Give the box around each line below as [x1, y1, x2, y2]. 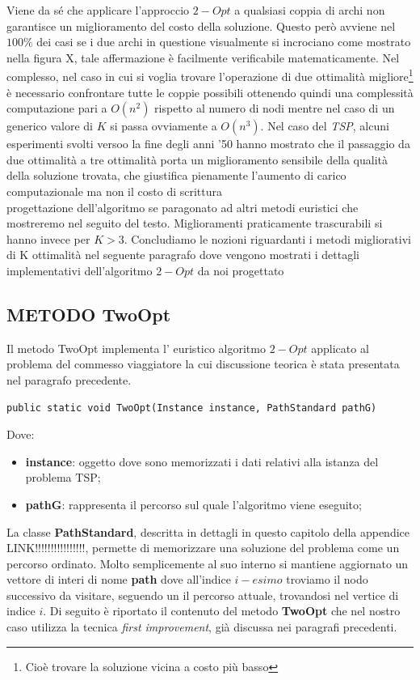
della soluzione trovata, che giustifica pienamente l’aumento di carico [6, 167, 346, 184]
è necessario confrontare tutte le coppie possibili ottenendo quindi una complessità [6, 83, 414, 100]
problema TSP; [25, 469, 101, 486]
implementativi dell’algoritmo [6, 261, 153, 278]
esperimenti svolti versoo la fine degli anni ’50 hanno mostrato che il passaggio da [6, 135, 410, 152]
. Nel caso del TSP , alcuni [260, 117, 389, 134]
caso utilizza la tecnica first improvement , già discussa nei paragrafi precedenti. [6, 618, 397, 635]
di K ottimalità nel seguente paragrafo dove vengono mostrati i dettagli [6, 246, 359, 263]
